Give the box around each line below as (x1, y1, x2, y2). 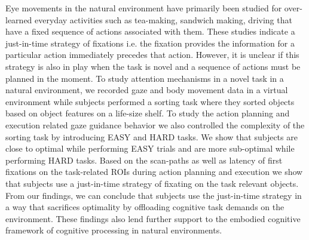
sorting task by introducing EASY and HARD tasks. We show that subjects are (5, 130, 298, 143)
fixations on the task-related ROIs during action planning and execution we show (5, 165, 303, 178)
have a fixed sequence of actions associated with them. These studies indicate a (5, 25, 295, 38)
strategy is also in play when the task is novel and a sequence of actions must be (5, 60, 301, 72)
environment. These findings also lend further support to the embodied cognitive (5, 212, 301, 224)
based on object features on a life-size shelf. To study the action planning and (5, 107, 290, 119)
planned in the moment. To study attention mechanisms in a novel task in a (5, 72, 284, 84)
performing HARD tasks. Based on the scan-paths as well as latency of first (5, 153, 283, 166)
